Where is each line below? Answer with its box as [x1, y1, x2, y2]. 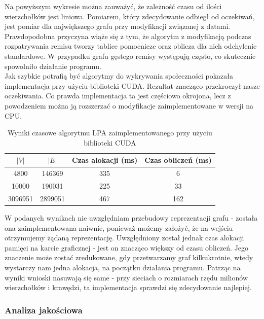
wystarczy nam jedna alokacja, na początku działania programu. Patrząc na [5, 262, 241, 272]
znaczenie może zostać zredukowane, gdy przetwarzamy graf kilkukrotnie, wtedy [5, 252, 253, 263]
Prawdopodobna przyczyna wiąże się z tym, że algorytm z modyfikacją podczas [5, 30, 251, 41]
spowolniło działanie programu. [5, 60, 101, 71]
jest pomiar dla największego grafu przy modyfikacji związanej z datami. [5, 21, 231, 31]
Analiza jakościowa [5, 303, 83, 316]
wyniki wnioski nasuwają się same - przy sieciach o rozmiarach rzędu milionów [5, 272, 248, 282]
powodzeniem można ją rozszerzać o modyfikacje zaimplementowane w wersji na [5, 100, 253, 111]
